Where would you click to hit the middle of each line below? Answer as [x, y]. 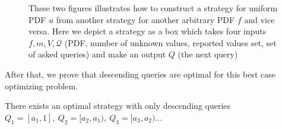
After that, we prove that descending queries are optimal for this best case [140, 74]
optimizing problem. [41, 86]
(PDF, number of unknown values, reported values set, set [170, 42]
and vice [259, 19]
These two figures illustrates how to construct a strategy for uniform [153, 8]
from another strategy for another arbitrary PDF [145, 19]
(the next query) [208, 54]
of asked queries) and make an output [97, 54]
